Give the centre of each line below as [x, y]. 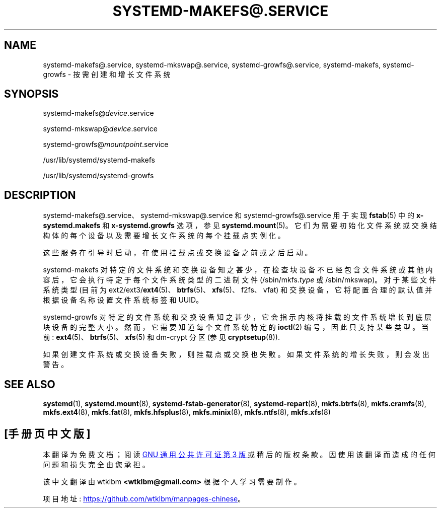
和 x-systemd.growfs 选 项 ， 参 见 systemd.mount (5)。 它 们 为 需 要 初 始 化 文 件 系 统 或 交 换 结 [270, 226]
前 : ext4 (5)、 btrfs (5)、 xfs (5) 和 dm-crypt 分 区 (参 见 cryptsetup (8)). [162, 337]
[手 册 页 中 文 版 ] [47, 433]
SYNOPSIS [31, 94]
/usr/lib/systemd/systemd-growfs [98, 176]
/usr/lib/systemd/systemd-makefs [99, 160]
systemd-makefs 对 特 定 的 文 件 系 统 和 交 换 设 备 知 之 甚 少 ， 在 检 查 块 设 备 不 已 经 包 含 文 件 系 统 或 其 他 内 [238, 270]
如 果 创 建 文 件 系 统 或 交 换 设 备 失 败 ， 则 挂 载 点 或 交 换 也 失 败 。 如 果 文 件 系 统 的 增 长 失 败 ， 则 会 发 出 [236, 354]
